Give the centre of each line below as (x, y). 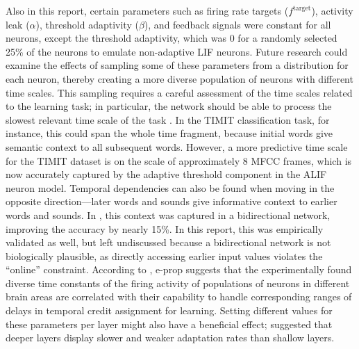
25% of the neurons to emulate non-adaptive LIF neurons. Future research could (177, 51)
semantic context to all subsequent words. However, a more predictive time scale (177, 146)
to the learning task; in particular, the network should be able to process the (169, 106)
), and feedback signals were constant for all (237, 24)
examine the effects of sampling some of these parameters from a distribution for (177, 65)
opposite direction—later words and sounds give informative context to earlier (172, 201)
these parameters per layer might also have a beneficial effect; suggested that (169, 324)
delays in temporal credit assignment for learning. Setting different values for (169, 310)
